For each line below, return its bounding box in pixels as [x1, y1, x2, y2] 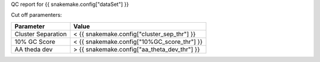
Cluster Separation [14, 30, 67, 38]
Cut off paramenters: [11, 12, 62, 19]
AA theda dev [14, 45, 53, 53]
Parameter [14, 22, 45, 30]
